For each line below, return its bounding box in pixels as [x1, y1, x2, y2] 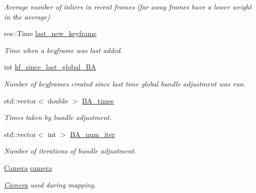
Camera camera [4, 162, 52, 172]
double [48, 95, 68, 105]
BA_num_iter [70, 128, 115, 139]
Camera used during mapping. [4, 179, 96, 189]
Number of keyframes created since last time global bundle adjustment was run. [4, 78, 246, 88]
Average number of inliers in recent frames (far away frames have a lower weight [4, 1, 252, 11]
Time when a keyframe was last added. [4, 44, 123, 55]
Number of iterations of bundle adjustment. [4, 145, 136, 156]
